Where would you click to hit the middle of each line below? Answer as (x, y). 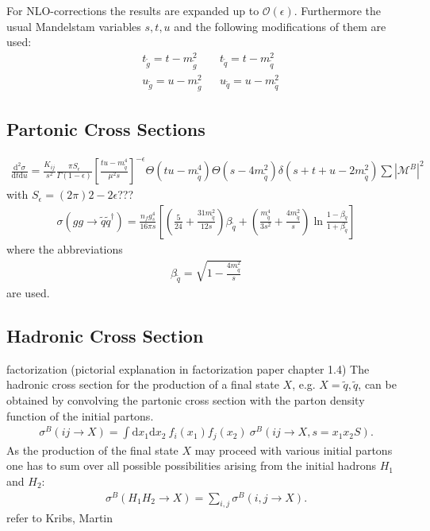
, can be (377, 384)
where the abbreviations (65, 248)
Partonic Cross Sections (106, 128)
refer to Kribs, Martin (60, 518)
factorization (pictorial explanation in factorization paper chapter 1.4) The (188, 368)
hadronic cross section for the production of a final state (143, 384)
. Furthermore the (337, 10)
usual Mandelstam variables (74, 26)
